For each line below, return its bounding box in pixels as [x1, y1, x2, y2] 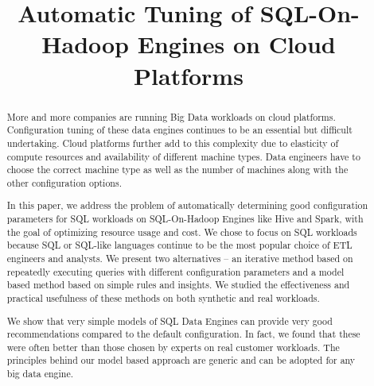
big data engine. [6, 367, 74, 380]
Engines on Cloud [137, 28, 336, 60]
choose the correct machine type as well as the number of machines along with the [6, 163, 349, 176]
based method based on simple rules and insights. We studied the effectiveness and [6, 278, 350, 291]
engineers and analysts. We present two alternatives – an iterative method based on [6, 252, 353, 264]
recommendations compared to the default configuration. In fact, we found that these [6, 327, 360, 341]
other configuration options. [6, 176, 122, 189]
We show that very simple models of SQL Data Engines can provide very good [6, 314, 333, 327]
